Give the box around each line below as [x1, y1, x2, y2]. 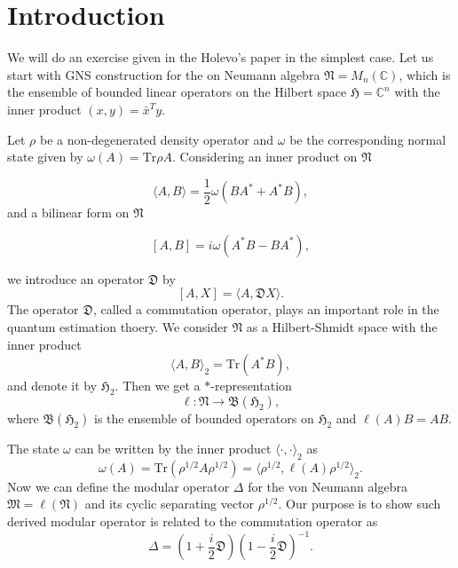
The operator [7, 300, 79, 319]
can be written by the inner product [75, 438, 272, 457]
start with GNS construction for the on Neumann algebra [7, 65, 320, 83]
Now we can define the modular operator [7, 477, 230, 495]
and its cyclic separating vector [84, 494, 255, 513]
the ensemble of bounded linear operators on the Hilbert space [7, 83, 347, 101]
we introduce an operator [7, 269, 145, 288]
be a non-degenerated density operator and [39, 130, 274, 148]
